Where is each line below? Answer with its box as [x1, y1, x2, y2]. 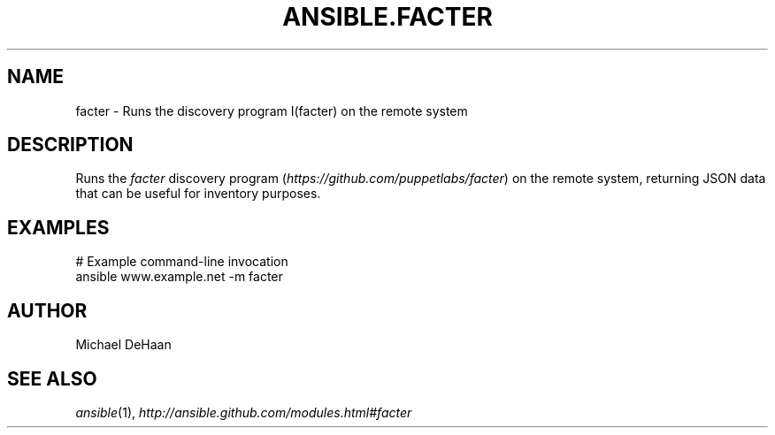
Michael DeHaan [75, 337, 172, 353]
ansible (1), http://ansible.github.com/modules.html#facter [75, 404, 412, 420]
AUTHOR [7, 299, 88, 322]
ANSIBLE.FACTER [282, 2, 493, 32]
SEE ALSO [7, 367, 97, 390]
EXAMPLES [7, 216, 110, 239]
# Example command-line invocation [75, 254, 288, 270]
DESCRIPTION [7, 134, 134, 156]
